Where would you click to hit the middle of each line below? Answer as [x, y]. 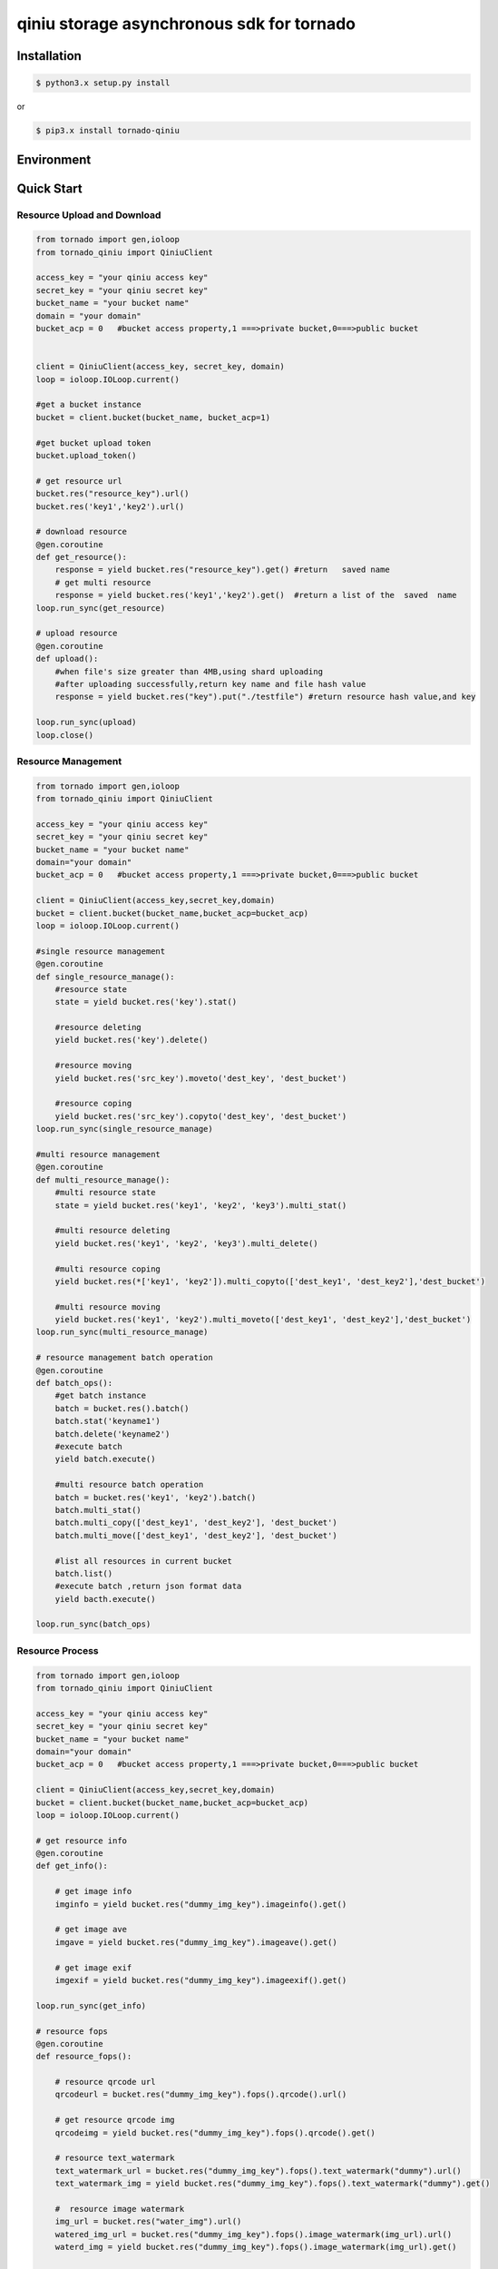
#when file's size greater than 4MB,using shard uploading [189, 671]
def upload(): [67, 659]
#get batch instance [101, 1396]
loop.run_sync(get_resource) [101, 608]
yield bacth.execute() [105, 1599]
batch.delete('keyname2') [112, 1434]
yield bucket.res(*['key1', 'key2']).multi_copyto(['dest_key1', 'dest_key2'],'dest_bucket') [270, 1281]
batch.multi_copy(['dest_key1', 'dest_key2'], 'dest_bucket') [196, 1523]
